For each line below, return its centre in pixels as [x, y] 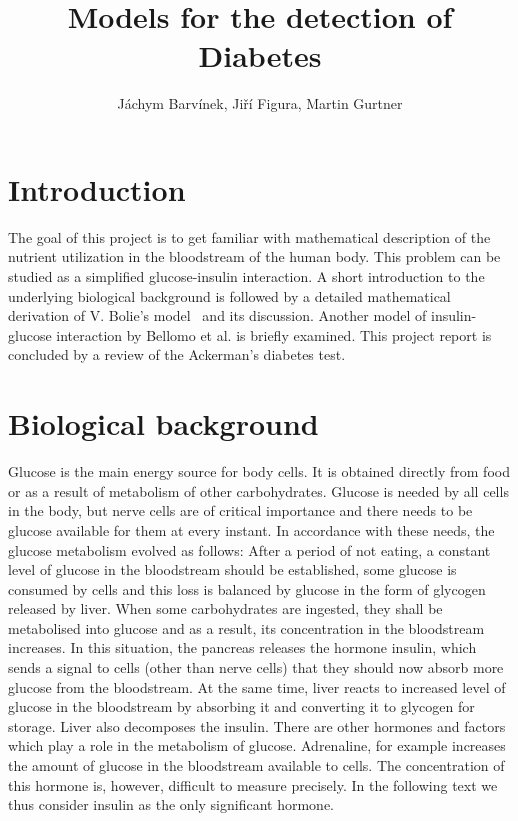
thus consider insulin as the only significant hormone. [171, 804]
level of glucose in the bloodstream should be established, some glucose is [232, 569]
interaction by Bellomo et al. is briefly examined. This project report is [274, 334]
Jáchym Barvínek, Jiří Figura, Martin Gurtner [260, 103]
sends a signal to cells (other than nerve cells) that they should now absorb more [256, 667]
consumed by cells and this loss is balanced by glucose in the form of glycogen [247, 588]
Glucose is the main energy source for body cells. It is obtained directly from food [259, 471]
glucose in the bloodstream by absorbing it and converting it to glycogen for [241, 706]
